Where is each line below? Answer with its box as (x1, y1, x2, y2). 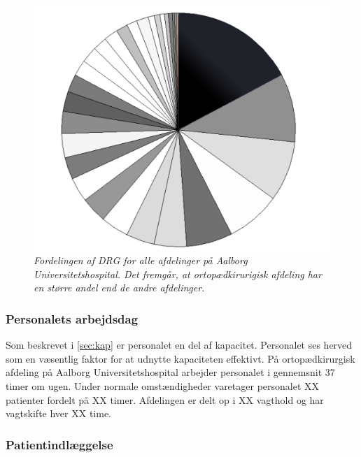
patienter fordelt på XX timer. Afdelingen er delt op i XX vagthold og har (6, 392, 324, 407)
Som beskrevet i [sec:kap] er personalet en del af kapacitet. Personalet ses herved (6, 338, 353, 352)
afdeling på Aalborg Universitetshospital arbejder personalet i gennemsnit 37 (6, 365, 335, 379)
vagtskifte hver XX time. (6, 406, 111, 421)
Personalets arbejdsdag (6, 310, 139, 327)
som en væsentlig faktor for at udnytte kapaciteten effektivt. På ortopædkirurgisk (6, 351, 355, 365)
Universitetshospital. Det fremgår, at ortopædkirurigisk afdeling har (34, 266, 322, 281)
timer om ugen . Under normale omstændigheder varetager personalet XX (6, 379, 320, 393)
